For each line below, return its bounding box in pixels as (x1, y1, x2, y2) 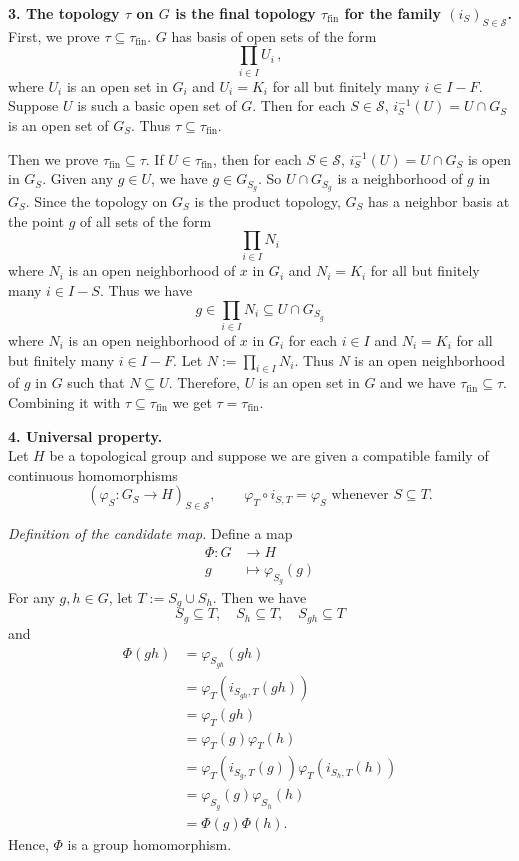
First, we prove (8, 25, 100, 46)
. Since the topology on (25, 190, 168, 211)
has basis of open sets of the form (171, 25, 377, 46)
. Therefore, (168, 372, 240, 393)
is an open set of (8, 114, 109, 135)
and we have (380, 372, 456, 393)
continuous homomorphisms (8, 464, 178, 485)
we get (172, 391, 212, 412)
